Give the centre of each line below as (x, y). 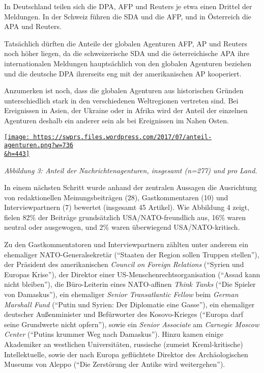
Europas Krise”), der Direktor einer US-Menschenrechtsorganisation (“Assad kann (132, 274)
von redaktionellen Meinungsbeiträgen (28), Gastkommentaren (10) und (116, 197)
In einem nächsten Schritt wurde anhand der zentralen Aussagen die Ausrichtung (130, 187)
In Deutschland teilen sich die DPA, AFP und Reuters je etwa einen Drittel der (128, 6)
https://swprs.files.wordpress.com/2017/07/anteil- (123, 137)
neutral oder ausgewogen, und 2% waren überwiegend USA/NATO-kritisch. (122, 227)
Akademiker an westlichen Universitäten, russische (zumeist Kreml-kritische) (124, 344)
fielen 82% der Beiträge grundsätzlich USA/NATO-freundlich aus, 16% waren (125, 217)
